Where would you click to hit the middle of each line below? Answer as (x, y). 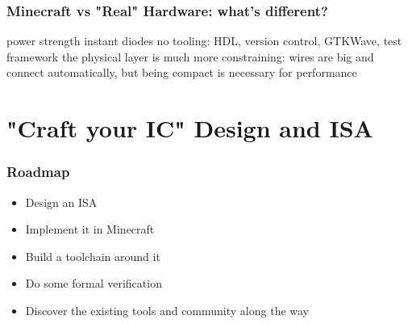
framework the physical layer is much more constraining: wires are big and (190, 56)
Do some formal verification (94, 283)
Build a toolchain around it (93, 256)
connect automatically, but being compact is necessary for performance (182, 72)
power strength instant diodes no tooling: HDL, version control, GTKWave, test (204, 41)
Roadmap (38, 172)
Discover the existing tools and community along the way (167, 310)
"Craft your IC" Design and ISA (190, 128)
